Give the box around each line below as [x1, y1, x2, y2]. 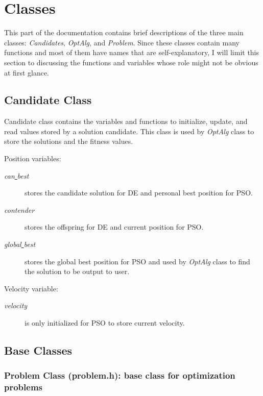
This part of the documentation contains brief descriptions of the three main [4, 27, 244, 38]
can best [4, 170, 29, 181]
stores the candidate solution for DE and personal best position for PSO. [25, 187, 253, 198]
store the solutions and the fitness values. [4, 136, 133, 146]
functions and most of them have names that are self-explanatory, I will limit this [4, 47, 259, 58]
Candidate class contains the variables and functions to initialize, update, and [4, 116, 248, 127]
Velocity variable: [4, 283, 58, 293]
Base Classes [4, 342, 73, 358]
